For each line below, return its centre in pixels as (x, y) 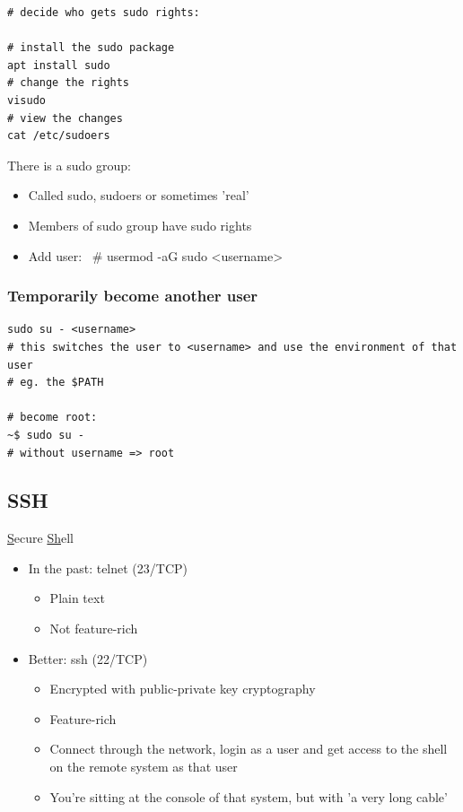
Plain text (77, 598)
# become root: (52, 418)
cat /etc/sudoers (59, 136)
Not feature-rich (94, 629)
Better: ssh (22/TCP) (88, 658)
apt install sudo (59, 65)
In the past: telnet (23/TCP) (108, 568)
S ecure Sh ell (40, 538)
